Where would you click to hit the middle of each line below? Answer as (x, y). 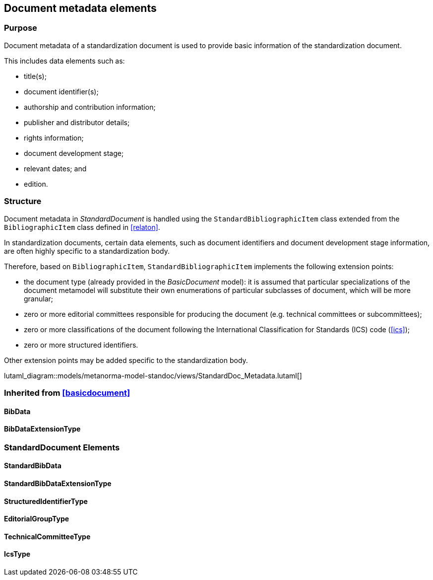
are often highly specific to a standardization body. (87, 251)
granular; (39, 298)
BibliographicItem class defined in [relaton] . (82, 227)
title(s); (35, 76)
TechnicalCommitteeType (47, 536)
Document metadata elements (80, 8)
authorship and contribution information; (90, 107)
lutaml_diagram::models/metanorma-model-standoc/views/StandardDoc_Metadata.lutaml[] (153, 375)
